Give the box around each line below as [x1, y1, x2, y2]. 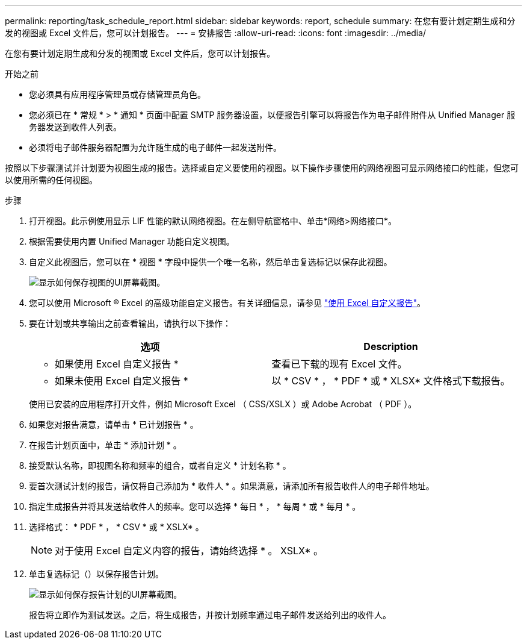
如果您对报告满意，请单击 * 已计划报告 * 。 [29, 419, 199, 430]
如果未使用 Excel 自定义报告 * [55, 375, 188, 387]
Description [363, 340, 418, 352]
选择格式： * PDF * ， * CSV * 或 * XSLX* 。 [29, 522, 204, 532]
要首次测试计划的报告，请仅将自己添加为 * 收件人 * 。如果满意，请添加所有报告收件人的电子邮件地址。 [29, 481, 434, 491]
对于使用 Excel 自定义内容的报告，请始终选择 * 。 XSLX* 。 [55, 545, 323, 557]
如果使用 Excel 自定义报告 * [55, 358, 179, 370]
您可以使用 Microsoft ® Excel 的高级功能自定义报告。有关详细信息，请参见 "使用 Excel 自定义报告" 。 [29, 298, 426, 308]
